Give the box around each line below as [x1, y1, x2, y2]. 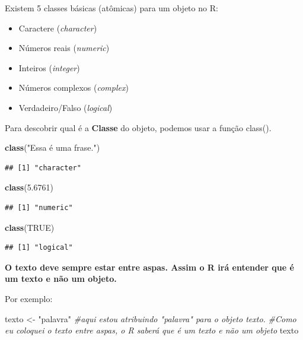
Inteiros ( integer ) [18, 61, 80, 74]
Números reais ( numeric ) [18, 42, 110, 54]
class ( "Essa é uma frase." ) [5, 141, 100, 154]
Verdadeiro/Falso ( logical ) [18, 101, 113, 113]
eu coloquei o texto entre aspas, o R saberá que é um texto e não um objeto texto [5, 324, 299, 336]
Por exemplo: [5, 292, 53, 304]
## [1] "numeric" [5, 203, 73, 212]
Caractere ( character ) [18, 21, 97, 34]
